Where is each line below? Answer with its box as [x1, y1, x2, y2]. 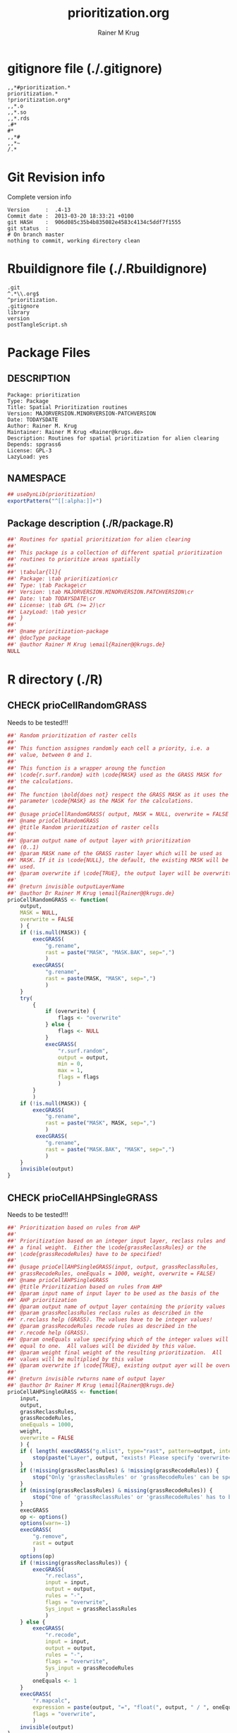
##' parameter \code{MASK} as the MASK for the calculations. [7, 797, 194, 805]
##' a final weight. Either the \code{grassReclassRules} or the [7, 1244, 207, 1251]
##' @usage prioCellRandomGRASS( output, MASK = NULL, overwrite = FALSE [7, 811, 229, 818]
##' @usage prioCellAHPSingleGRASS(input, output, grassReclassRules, [7, 1264, 219, 1271]
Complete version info [7, 192, 72, 201]
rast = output [32, 1539, 74, 1546]
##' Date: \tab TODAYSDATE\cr [7, 595, 97, 602]
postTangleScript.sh [7, 321, 68, 328]
